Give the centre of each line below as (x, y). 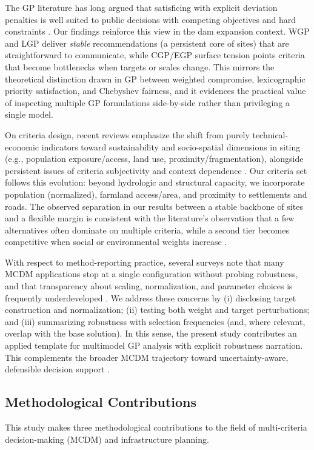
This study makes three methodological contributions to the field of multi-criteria (156, 427)
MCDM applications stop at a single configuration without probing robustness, (152, 274)
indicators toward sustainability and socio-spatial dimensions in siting (171, 146)
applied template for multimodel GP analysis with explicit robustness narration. (154, 345)
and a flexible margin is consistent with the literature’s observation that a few (150, 218)
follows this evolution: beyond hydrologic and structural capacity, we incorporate (155, 182)
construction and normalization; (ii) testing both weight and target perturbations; (157, 310)
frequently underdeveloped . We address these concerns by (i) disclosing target (151, 297)
